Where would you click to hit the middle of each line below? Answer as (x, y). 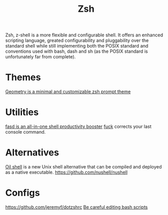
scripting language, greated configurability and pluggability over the (77, 40)
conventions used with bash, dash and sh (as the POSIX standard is (77, 51)
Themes (23, 78)
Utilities (22, 112)
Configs (23, 193)
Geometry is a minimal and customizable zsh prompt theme (68, 92)
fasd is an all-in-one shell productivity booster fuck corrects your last (78, 126)
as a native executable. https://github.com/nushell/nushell (67, 172)
